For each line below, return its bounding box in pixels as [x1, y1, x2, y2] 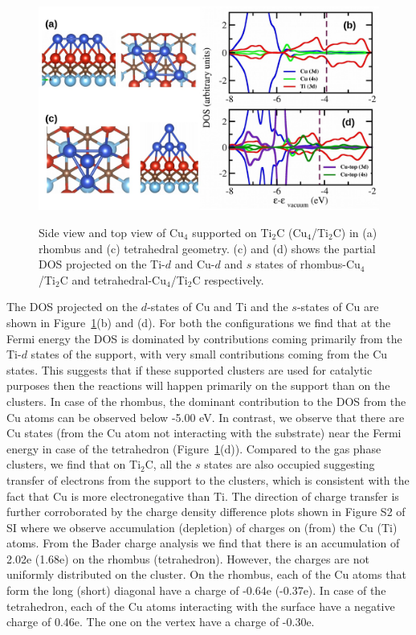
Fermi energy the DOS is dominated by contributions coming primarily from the [6, 330, 402, 346]
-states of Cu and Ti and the [147, 298, 288, 315]
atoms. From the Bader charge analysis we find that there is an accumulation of [6, 535, 400, 551]
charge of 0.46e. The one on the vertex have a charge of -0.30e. [6, 613, 315, 630]
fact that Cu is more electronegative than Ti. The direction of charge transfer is [6, 487, 399, 504]
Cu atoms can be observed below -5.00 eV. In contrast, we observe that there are [6, 408, 405, 425]
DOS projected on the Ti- [39, 256, 165, 272]
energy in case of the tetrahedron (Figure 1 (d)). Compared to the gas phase [6, 440, 381, 457]
